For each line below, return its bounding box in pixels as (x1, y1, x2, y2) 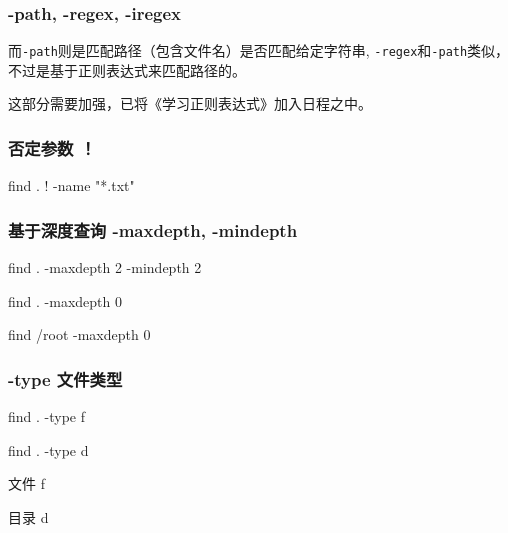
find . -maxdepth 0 (8, 290, 122, 311)
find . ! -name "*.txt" (8, 175, 135, 196)
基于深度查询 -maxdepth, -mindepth (8, 217, 298, 242)
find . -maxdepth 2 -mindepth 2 (8, 257, 202, 278)
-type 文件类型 (8, 366, 123, 391)
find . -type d (8, 439, 89, 460)
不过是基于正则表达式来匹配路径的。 (8, 59, 246, 80)
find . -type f (8, 406, 86, 427)
